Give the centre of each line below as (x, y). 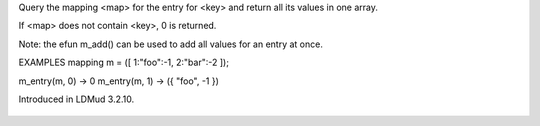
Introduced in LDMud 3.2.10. (76, 99)
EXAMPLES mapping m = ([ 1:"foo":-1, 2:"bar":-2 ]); (124, 62)
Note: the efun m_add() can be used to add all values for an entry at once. (171, 44)
